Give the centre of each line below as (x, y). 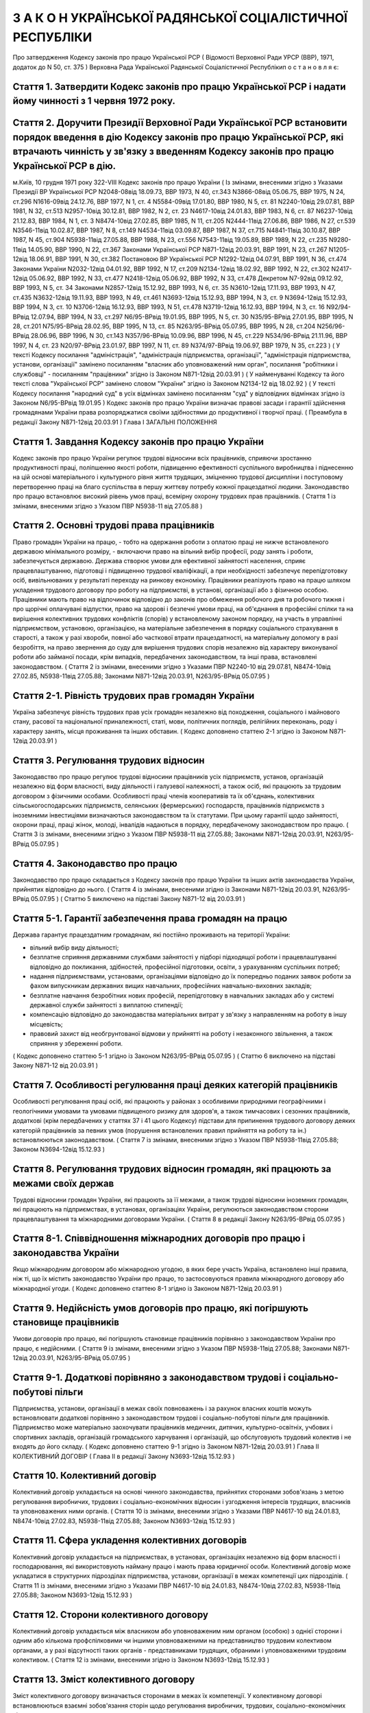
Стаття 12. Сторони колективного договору (111, 1615)
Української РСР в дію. (64, 165)
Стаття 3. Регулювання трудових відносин (109, 760)
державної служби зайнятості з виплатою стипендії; (106, 1005)
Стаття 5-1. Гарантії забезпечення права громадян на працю (150, 919)
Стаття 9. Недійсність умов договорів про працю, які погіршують (160, 1308)
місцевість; (46, 1024)
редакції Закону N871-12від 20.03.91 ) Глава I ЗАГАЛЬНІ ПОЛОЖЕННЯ (115, 422)
